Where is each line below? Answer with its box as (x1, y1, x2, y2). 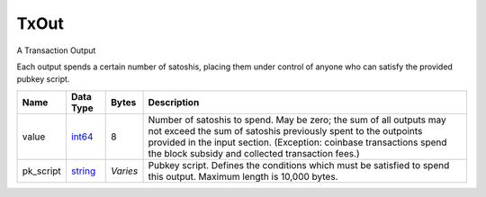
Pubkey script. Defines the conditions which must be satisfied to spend (148, 158, 450, 171)
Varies (111, 165, 139, 177)
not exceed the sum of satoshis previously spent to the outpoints (148, 124, 423, 137)
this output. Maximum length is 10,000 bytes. (148, 170, 338, 183)
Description (148, 95, 200, 108)
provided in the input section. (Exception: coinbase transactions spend (148, 136, 447, 148)
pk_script (22, 165, 62, 177)
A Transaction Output (16, 45, 96, 56)
